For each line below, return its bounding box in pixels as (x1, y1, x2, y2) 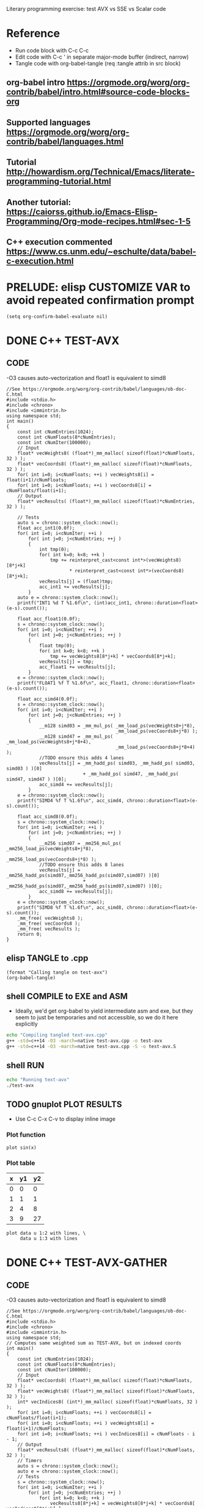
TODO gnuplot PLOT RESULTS (6, 1099, 122, 1110)
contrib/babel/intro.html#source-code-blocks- (6, 87, 190, 97)
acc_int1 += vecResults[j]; (38, 583, 111, 590)
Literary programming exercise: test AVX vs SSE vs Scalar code (6, 5, 166, 12)
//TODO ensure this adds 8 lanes (38, 861, 124, 868)
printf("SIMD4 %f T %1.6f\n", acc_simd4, (17, 797, 124, 804)
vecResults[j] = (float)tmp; (38, 578, 114, 585)
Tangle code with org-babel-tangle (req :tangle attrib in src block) (15, 59, 181, 67)
